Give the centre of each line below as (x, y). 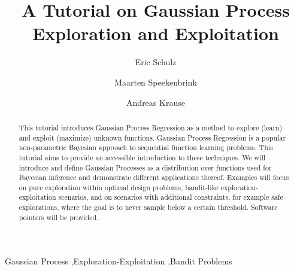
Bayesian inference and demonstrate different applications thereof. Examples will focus (154, 177)
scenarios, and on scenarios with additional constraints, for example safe (171, 197)
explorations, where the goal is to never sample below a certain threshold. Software (148, 207)
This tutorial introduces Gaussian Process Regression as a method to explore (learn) (151, 127)
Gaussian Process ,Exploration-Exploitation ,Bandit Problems (119, 261)
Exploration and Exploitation (156, 33)
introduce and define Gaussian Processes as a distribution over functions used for (145, 167)
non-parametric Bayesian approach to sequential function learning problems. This (146, 147)
